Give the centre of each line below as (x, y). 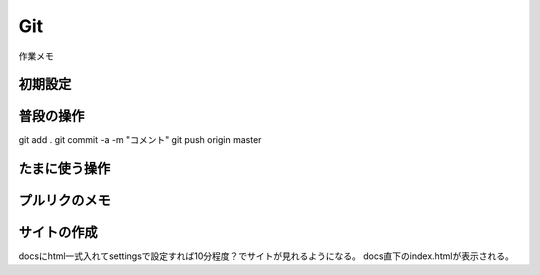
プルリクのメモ (64, 200)
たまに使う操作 (64, 168)
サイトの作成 (58, 232)
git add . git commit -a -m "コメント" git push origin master (140, 140)
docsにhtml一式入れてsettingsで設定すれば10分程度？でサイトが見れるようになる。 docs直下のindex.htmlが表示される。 (266, 256)
